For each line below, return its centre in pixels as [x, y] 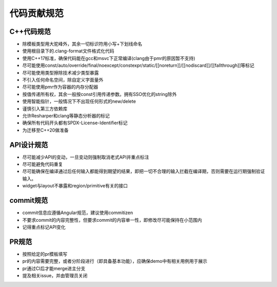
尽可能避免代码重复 [43, 164]
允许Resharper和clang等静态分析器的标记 [66, 116]
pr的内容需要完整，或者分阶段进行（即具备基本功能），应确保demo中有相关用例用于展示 [115, 261]
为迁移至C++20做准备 [45, 130]
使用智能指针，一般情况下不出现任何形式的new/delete [79, 101]
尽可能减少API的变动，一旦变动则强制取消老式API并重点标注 [86, 157]
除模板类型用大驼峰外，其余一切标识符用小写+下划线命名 [82, 44]
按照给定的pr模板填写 [45, 254]
